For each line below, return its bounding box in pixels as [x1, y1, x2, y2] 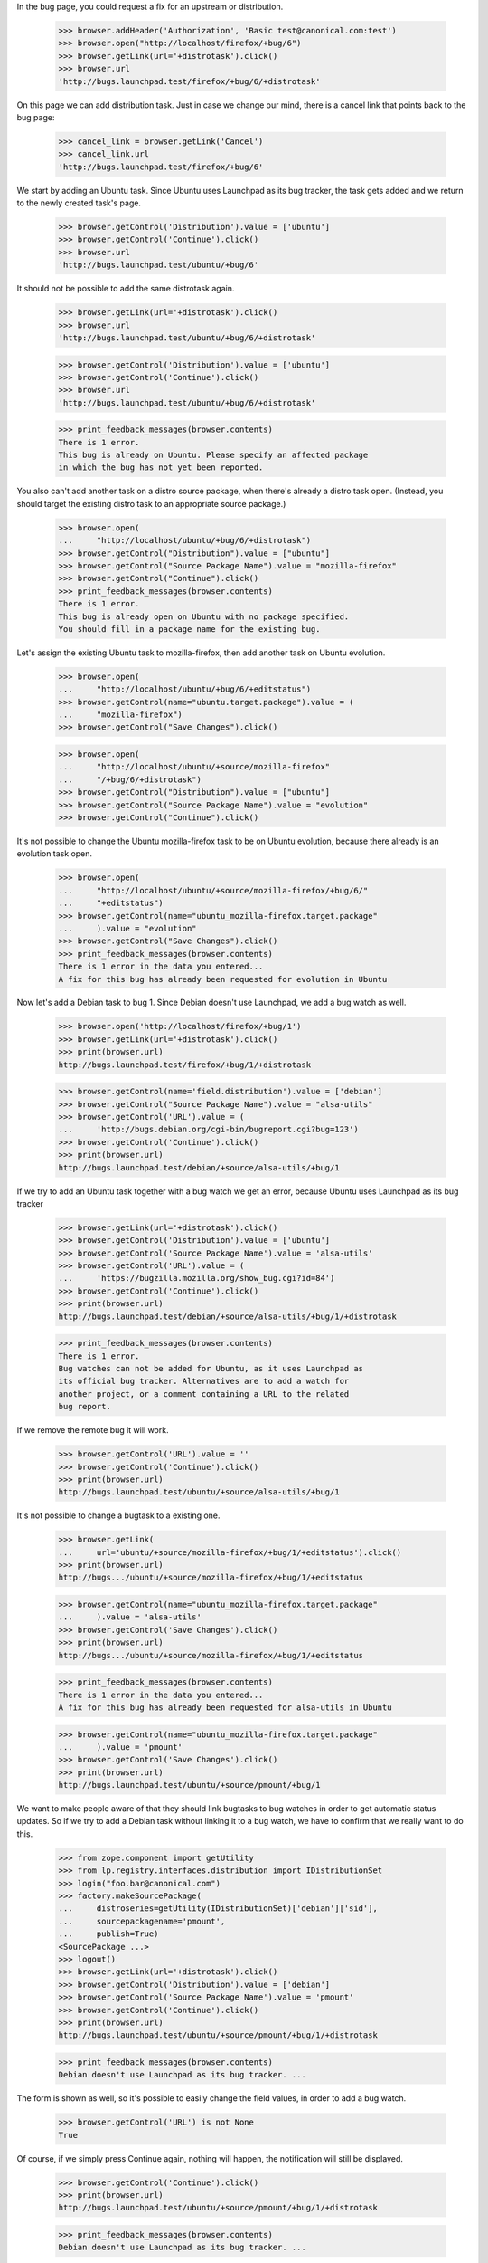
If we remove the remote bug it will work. [16, 1425, 169, 1436]
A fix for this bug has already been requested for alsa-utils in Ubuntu [58, 1702, 392, 1713]
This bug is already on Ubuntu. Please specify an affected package [58, 450, 369, 461]
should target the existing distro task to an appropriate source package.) [16, 498, 286, 509]
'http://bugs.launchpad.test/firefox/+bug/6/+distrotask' [58, 76, 321, 86]
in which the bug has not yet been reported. [58, 463, 264, 473]
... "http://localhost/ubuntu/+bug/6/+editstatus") [58, 684, 312, 694]
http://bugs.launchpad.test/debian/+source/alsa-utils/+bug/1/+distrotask [58, 1311, 398, 1322]
